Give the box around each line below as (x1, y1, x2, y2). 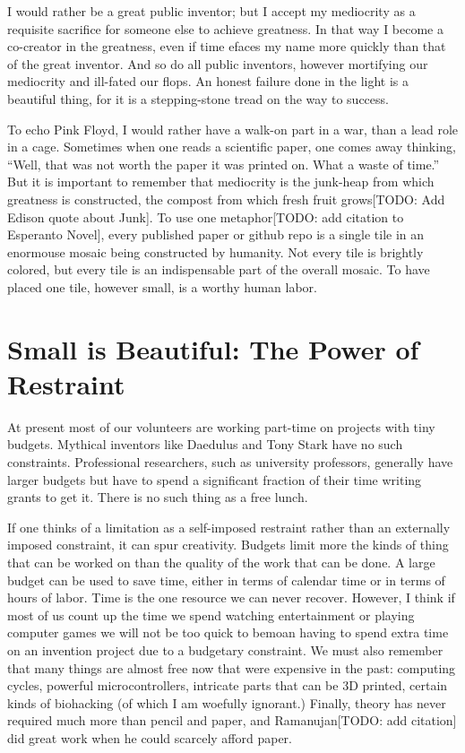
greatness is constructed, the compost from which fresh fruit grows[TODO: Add (7, 189, 445, 208)
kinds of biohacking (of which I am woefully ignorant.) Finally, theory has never (7, 693, 446, 712)
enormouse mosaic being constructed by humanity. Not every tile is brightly (7, 242, 424, 261)
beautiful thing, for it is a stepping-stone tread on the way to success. (7, 89, 389, 108)
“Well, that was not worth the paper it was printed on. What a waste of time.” (7, 154, 440, 173)
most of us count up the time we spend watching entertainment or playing (7, 605, 415, 624)
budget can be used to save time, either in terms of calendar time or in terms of (7, 570, 445, 589)
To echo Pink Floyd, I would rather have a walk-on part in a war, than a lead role (7, 119, 459, 138)
